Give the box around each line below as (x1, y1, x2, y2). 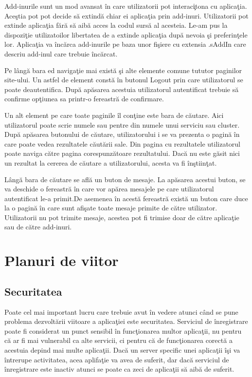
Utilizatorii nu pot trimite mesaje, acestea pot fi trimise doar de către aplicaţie (4, 212, 239, 222)
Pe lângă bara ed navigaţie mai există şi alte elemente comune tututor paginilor (4, 65, 242, 75)
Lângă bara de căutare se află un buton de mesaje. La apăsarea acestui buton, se (4, 174, 246, 184)
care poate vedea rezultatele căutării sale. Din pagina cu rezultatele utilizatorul (4, 138, 241, 149)
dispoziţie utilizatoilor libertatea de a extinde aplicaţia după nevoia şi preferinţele (4, 29, 248, 39)
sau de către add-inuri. (4, 222, 72, 232)
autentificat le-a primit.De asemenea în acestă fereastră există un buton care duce (4, 193, 248, 203)
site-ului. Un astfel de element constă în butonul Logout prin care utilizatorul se (4, 75, 243, 85)
